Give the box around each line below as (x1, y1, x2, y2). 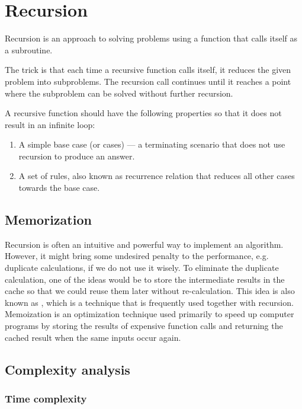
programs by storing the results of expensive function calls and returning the (5, 319, 283, 332)
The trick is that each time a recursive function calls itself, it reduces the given (5, 63, 291, 76)
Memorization (5, 210, 92, 229)
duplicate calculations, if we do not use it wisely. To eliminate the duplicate (5, 261, 279, 274)
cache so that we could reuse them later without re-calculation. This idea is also (5, 285, 295, 297)
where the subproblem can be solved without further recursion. (5, 87, 233, 99)
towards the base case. (18, 181, 100, 194)
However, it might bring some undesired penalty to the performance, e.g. (5, 250, 269, 262)
